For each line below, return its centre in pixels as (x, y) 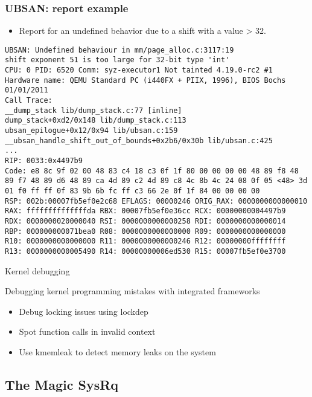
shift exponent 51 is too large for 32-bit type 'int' (117, 60)
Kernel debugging (37, 270)
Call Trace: (29, 101)
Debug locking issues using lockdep (84, 311)
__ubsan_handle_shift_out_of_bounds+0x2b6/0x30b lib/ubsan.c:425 (139, 140)
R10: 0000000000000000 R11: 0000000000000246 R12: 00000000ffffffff (145, 241)
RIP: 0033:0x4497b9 (44, 161)
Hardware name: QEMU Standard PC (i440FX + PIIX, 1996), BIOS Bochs (145, 80)
